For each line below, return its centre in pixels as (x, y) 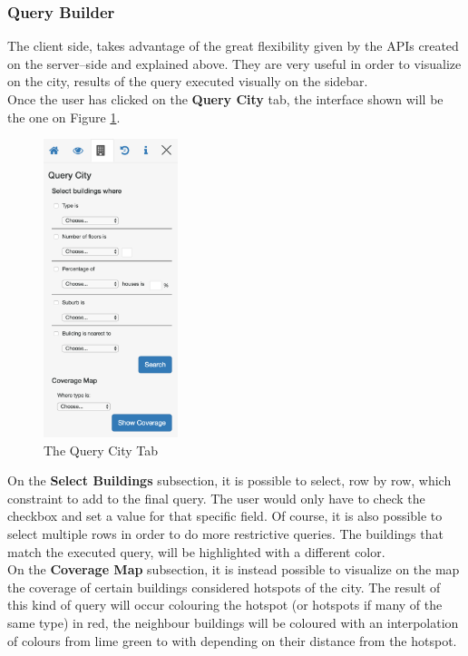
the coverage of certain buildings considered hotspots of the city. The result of (224, 587)
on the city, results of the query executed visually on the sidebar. (188, 81)
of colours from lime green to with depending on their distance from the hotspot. (232, 640)
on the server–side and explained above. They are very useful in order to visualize (234, 63)
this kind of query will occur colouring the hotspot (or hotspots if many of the (225, 605)
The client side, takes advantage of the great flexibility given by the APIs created (233, 46)
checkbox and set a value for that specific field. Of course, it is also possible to (225, 516)
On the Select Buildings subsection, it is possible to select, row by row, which (229, 480)
